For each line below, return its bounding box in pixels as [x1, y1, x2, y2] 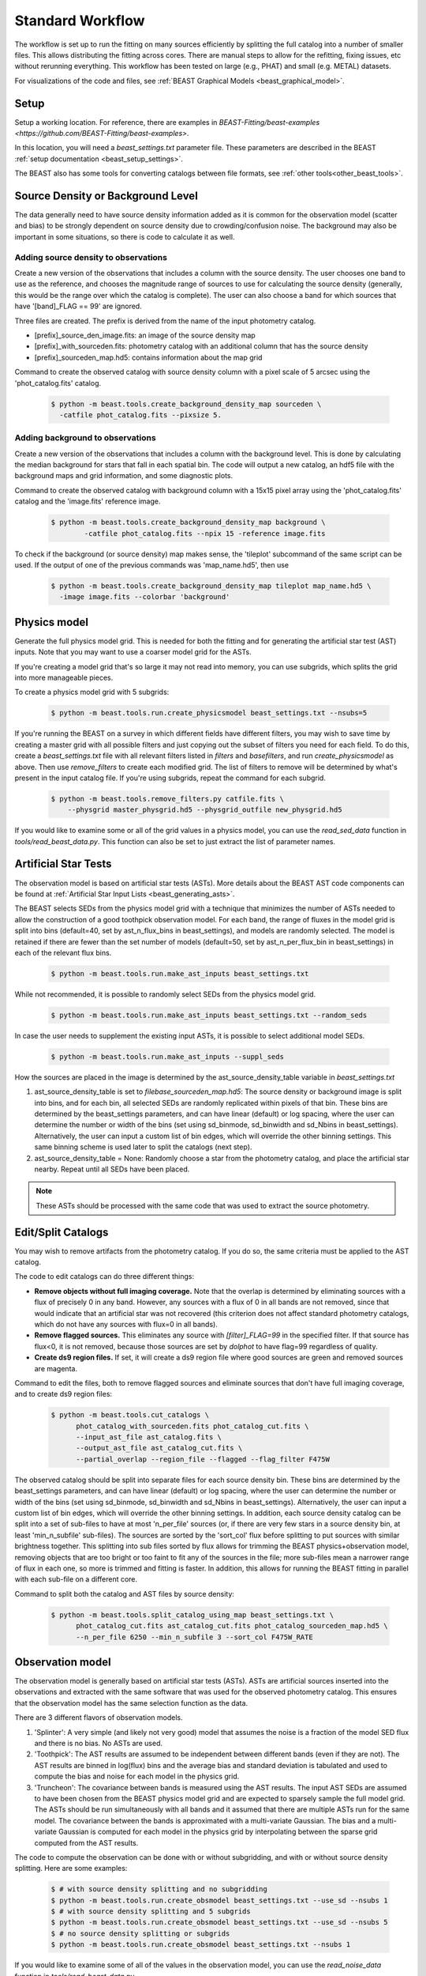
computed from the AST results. [34, 1838, 139, 1847]
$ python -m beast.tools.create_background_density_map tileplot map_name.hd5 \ [50, 581, 372, 590]
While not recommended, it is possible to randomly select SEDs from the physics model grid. [14, 989, 316, 999]
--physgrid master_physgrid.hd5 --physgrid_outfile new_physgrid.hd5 [67, 805, 342, 814]
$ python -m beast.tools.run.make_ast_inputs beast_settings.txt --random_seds [50, 1010, 368, 1020]
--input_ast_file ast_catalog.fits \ [76, 1433, 222, 1442]
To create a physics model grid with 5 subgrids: [14, 688, 170, 697]
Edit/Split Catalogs [14, 1225, 109, 1239]
